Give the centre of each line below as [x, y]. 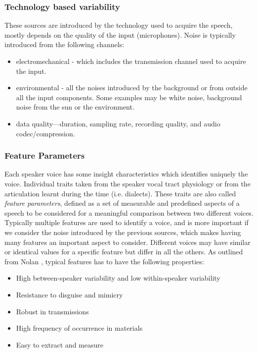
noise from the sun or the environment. [75, 107]
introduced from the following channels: [64, 44]
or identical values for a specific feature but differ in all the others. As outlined [124, 252]
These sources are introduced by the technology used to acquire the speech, [119, 25]
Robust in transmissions [52, 311]
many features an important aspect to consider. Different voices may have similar [128, 242]
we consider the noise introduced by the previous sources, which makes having [123, 232]
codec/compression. [45, 133]
